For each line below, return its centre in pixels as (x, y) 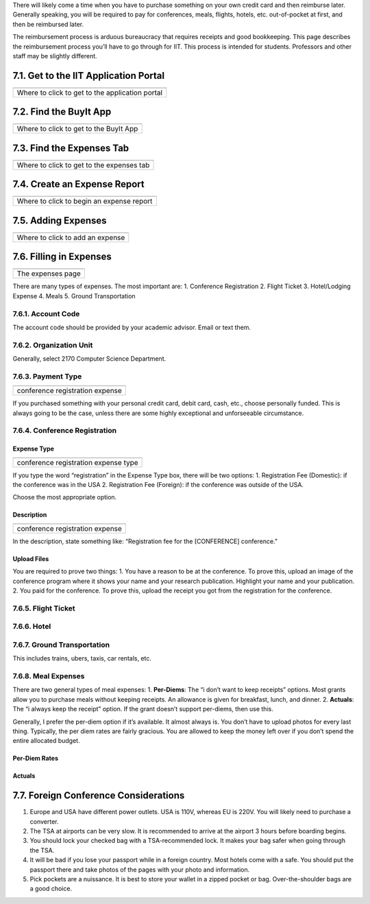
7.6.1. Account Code (46, 313)
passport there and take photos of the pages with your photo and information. (140, 869)
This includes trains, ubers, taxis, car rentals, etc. (82, 658)
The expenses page (49, 274)
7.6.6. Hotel (32, 626)
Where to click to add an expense (71, 237)
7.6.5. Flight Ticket (44, 608)
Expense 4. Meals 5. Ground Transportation (74, 296)
